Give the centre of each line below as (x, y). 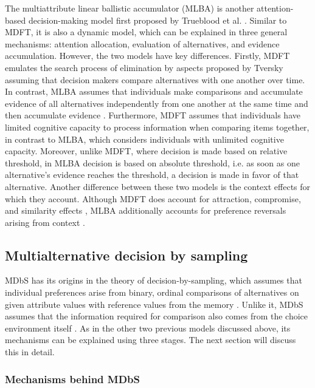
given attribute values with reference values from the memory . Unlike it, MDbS (154, 304)
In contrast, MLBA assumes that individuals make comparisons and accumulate (154, 91)
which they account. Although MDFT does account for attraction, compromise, (153, 198)
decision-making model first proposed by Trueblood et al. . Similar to (157, 20)
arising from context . (45, 222)
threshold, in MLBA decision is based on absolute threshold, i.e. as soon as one (152, 162)
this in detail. (30, 352)
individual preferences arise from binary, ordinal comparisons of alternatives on (152, 292)
